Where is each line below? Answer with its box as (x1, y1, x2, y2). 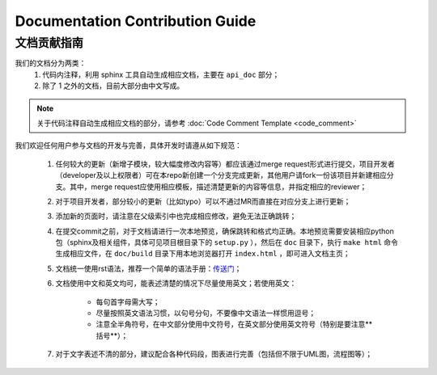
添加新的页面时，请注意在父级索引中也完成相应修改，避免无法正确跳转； (55, 211, 297, 221)
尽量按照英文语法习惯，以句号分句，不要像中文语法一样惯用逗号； (95, 308, 316, 318)
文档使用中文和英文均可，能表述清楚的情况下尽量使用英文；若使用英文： (55, 279, 297, 289)
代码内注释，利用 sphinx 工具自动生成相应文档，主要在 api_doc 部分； (42, 70, 280, 79)
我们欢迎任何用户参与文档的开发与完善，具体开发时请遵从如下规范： (15, 141, 242, 150)
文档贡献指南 (15, 36, 84, 50)
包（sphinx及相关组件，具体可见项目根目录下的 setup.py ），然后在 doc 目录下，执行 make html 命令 (55, 238, 398, 247)
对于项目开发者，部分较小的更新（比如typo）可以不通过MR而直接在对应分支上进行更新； (55, 196, 351, 206)
